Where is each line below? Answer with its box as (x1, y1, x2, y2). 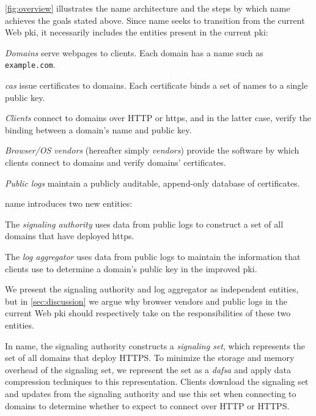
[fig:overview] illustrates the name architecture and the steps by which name (5, 2, 290, 14)
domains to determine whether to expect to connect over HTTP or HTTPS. (5, 399, 290, 412)
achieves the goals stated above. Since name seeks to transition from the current (5, 13, 305, 26)
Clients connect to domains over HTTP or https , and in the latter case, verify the (5, 111, 311, 124)
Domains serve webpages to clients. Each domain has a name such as (5, 46, 263, 59)
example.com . (5, 58, 56, 71)
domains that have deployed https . (5, 229, 134, 242)
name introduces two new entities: (5, 197, 133, 210)
